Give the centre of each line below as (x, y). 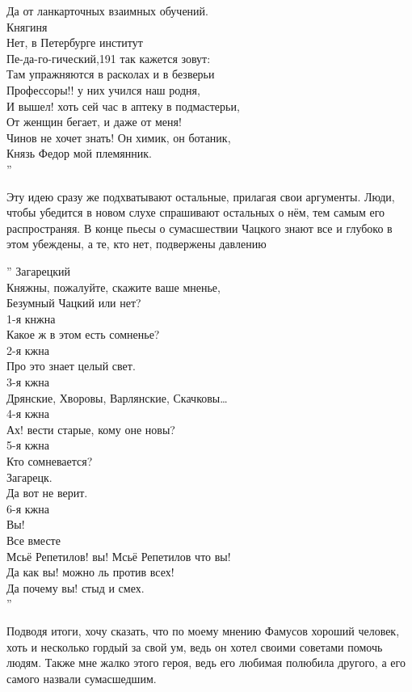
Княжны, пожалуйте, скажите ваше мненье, (114, 287)
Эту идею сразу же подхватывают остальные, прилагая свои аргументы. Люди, (201, 196)
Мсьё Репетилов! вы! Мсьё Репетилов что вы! (119, 556)
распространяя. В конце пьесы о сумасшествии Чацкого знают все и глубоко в (200, 228)
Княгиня (27, 26)
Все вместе (34, 540)
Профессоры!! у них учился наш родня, (103, 89)
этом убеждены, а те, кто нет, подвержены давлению (137, 244)
